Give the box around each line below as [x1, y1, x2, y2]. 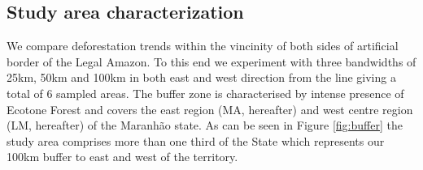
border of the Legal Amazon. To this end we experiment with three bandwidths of [7, 53, 416, 70]
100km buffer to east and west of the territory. [7, 148, 238, 165]
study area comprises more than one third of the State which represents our [7, 132, 385, 149]
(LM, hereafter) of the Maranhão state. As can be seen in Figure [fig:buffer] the [7, 117, 403, 134]
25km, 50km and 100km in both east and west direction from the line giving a [7, 69, 396, 86]
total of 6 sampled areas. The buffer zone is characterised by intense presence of [7, 84, 404, 101]
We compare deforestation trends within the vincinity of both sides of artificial [7, 37, 399, 54]
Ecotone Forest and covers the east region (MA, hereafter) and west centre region [7, 100, 413, 117]
